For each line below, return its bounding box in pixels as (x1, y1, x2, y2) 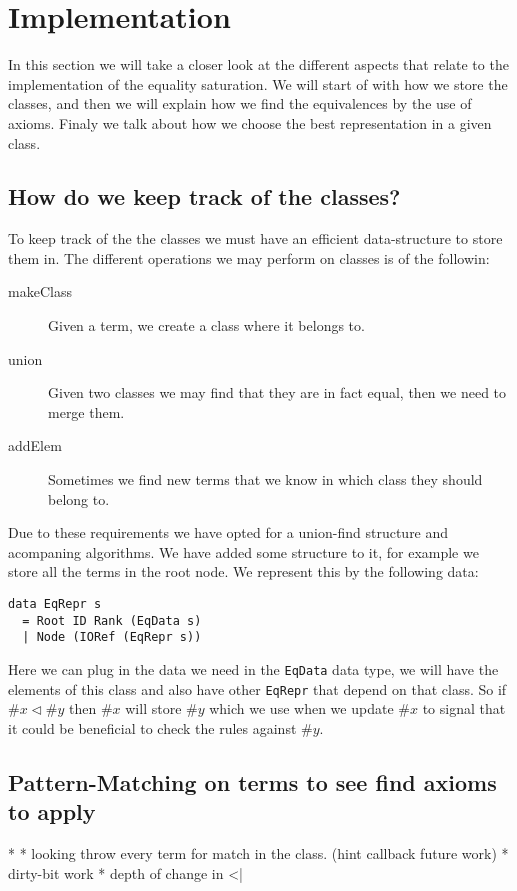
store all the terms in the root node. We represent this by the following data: (8, 561, 479, 582)
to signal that (422, 698, 506, 719)
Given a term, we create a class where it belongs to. (48, 315, 365, 336)
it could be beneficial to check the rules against (8, 717, 297, 738)
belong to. (48, 488, 110, 509)
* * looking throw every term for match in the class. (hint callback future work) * (8, 843, 509, 864)
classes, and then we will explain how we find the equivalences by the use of (8, 93, 472, 114)
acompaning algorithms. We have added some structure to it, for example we (8, 541, 479, 562)
